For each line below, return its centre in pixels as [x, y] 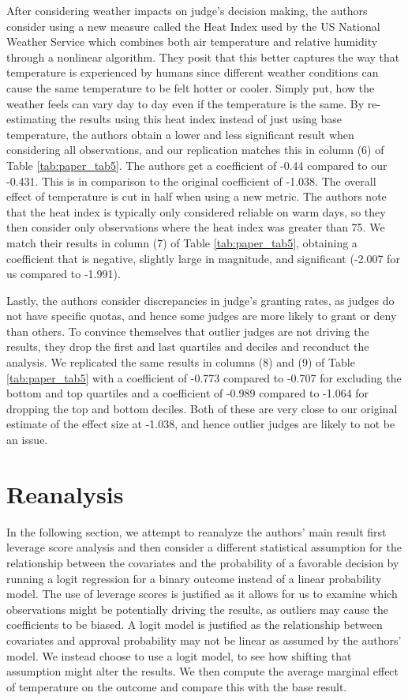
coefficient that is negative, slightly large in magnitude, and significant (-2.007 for [203, 258]
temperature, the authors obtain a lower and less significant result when [180, 134]
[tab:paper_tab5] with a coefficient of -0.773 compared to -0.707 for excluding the [204, 377]
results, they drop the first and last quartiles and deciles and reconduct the [188, 346]
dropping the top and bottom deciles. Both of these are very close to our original [202, 408]
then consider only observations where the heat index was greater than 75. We [196, 227]
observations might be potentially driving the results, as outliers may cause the [198, 609]
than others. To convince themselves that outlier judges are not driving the [188, 331]
